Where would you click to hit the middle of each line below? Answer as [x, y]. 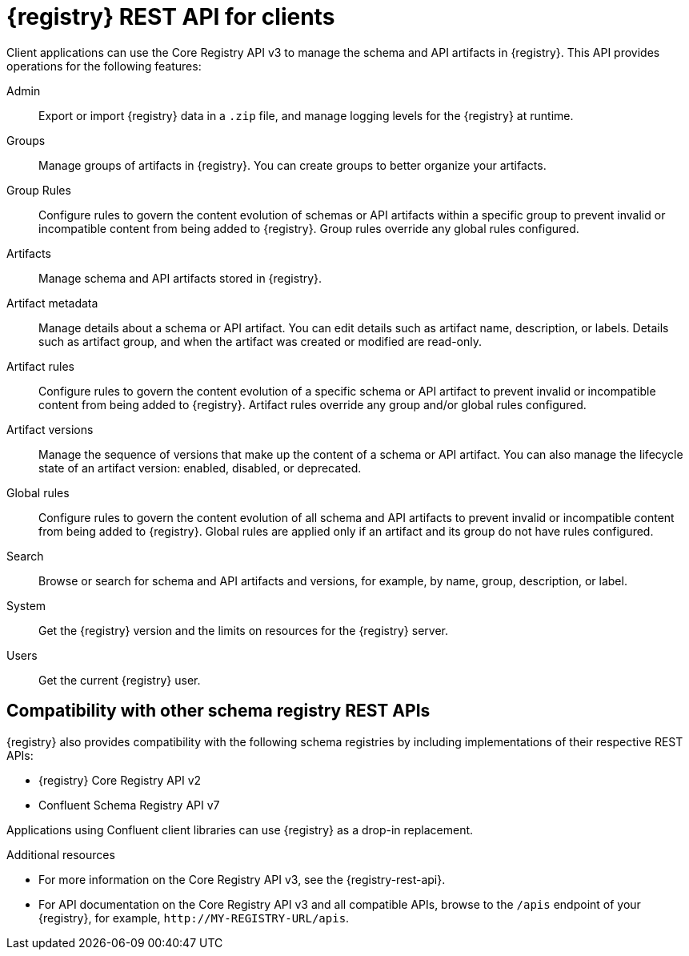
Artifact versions [50, 429]
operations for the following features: [104, 66]
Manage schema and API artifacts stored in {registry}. [180, 278]
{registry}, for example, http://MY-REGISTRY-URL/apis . [194, 918]
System [26, 605]
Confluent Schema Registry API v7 [129, 805]
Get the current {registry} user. [120, 680]
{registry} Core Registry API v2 [120, 780]
